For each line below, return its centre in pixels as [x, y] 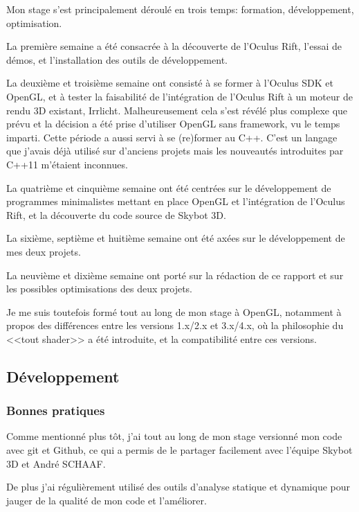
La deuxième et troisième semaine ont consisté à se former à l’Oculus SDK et [170, 83]
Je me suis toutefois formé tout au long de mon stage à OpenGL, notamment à [174, 311]
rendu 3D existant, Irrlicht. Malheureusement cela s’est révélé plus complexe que [177, 110]
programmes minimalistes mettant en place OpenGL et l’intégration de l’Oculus [176, 201]
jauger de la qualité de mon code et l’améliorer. [107, 500]
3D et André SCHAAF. [56, 463]
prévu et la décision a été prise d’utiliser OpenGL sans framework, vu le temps [173, 124]
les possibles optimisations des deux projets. [99, 289]
